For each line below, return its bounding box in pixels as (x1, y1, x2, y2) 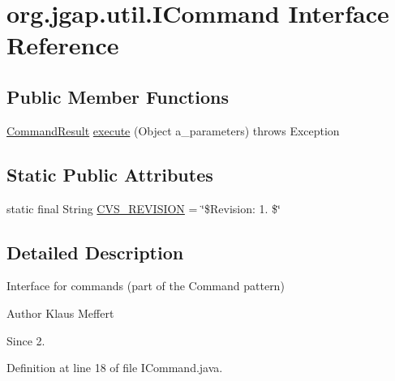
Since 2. (6, 332, 45, 349)
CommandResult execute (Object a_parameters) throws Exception (6, 122, 340, 139)
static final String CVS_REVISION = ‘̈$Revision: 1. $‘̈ (6, 199, 281, 216)
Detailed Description (6, 239, 184, 264)
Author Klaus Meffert (6, 304, 114, 321)
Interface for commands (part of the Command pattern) (6, 277, 285, 294)
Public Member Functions (6, 83, 229, 109)
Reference (6, 28, 119, 62)
